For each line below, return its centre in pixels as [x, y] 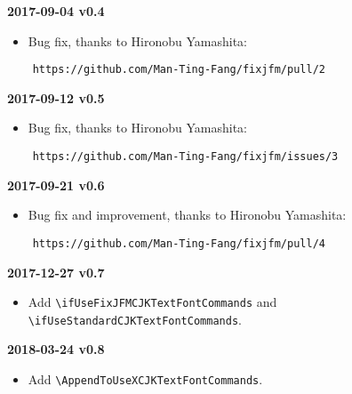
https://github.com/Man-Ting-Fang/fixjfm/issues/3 [185, 157]
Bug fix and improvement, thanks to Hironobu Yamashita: [187, 215]
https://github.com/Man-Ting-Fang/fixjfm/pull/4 [179, 243]
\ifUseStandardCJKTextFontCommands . [135, 319]
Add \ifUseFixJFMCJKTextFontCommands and [152, 302]
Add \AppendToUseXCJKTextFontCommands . [145, 379]
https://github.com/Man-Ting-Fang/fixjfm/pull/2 [179, 70]
